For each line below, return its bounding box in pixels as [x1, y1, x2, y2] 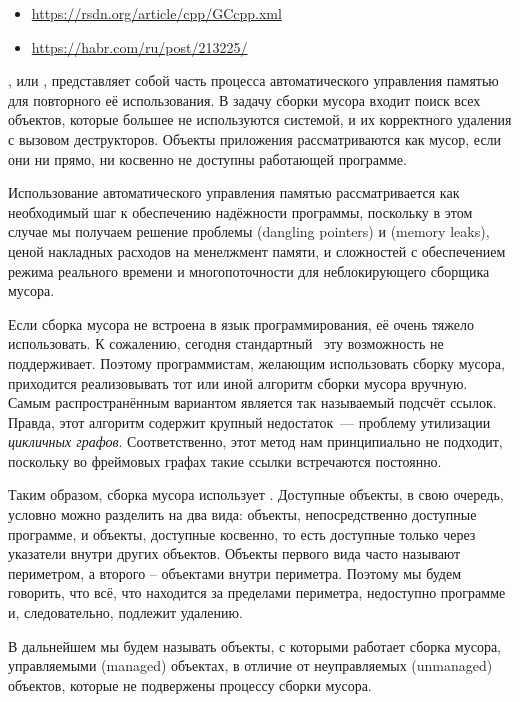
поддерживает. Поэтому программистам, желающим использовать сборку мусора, [8, 352, 505, 373]
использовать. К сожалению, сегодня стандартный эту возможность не [8, 333, 444, 354]
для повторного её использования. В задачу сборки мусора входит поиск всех [8, 89, 481, 110]
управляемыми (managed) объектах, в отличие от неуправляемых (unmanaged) [8, 655, 493, 676]
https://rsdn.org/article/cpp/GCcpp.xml [31, 3, 282, 23]
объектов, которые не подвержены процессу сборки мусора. [8, 674, 372, 695]
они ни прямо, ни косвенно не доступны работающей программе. [8, 148, 407, 169]
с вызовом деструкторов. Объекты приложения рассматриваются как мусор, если [8, 128, 502, 149]
